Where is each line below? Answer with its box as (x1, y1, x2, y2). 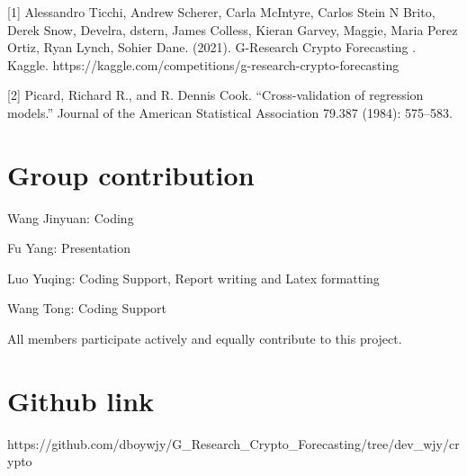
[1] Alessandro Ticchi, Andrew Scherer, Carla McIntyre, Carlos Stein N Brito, (7, 3, 436, 21)
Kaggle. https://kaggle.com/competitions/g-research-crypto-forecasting (7, 55, 400, 74)
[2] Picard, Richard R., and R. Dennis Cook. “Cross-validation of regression (7, 85, 424, 104)
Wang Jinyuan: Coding (7, 208, 134, 227)
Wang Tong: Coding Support (7, 299, 167, 318)
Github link (7, 382, 155, 418)
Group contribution (7, 156, 255, 193)
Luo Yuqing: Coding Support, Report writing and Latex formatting (7, 268, 380, 287)
